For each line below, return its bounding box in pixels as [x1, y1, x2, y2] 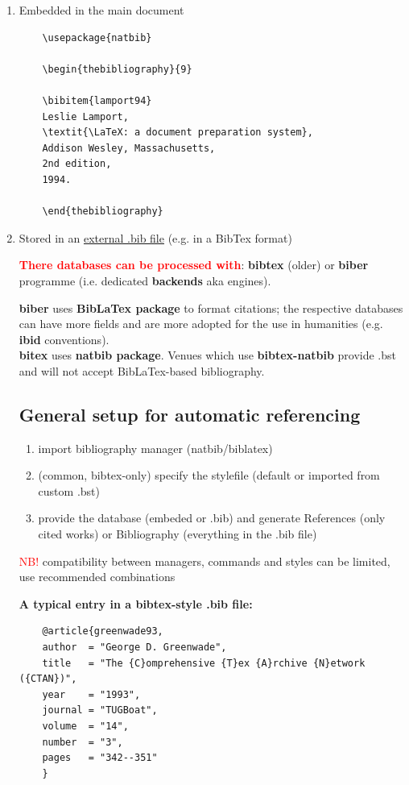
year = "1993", [42, 688, 141, 700]
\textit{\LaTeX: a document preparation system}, [42, 127, 313, 139]
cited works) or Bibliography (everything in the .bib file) [38, 525, 317, 542]
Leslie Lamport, [42, 110, 129, 123]
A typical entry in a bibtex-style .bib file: [19, 595, 253, 612]
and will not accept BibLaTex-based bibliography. [19, 362, 265, 379]
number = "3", [42, 736, 123, 748]
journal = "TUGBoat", [42, 704, 158, 716]
